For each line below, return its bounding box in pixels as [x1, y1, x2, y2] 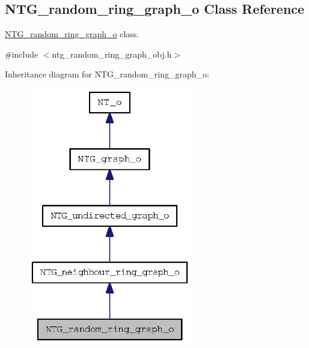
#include [5, 47, 38, 60]
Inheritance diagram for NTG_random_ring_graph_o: [5, 68, 209, 80]
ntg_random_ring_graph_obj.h [52, 47, 172, 60]
